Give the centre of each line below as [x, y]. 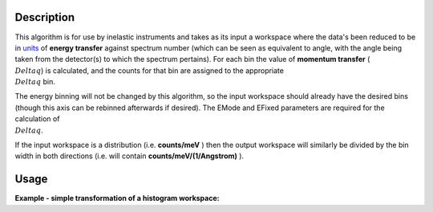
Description [45, 17]
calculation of [37, 119]
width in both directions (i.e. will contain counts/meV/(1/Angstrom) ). [129, 156]
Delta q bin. [35, 82]
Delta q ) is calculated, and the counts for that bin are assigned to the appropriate [150, 70]
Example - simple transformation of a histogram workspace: [117, 198]
